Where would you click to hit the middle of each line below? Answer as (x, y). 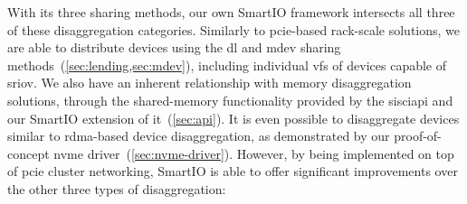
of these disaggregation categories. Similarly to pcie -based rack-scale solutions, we (234, 29)
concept (29, 153)
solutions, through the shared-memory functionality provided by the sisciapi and (230, 100)
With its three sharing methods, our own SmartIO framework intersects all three (231, 12)
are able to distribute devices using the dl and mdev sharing (174, 47)
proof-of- (418, 136)
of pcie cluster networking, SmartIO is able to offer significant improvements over (233, 171)
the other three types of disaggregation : (117, 188)
